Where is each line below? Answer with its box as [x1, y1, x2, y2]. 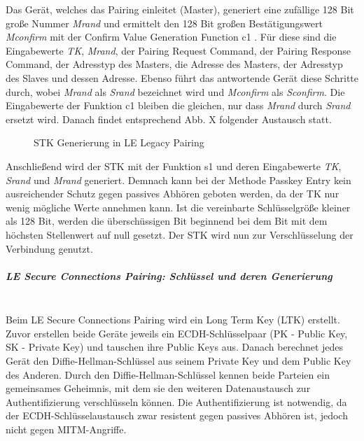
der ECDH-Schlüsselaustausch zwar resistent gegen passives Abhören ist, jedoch [6, 408, 348, 423]
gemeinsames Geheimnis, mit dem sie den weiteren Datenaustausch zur [6, 381, 311, 395]
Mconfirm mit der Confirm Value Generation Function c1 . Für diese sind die [6, 29, 337, 44]
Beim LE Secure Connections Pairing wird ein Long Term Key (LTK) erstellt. [6, 312, 340, 327]
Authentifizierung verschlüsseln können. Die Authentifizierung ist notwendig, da [6, 394, 347, 409]
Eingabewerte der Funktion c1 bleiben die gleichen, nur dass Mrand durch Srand [6, 98, 351, 113]
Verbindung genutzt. [6, 241, 93, 255]
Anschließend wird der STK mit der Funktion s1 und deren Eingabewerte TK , [6, 158, 342, 173]
